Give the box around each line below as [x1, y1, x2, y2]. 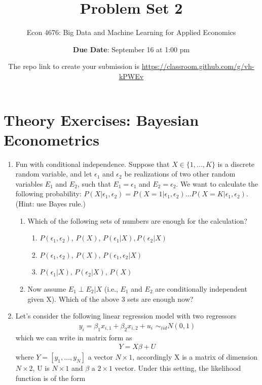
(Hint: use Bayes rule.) [15, 198, 86, 208]
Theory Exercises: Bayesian [4, 109, 199, 130]
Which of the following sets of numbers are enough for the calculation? [27, 215, 247, 226]
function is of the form [15, 372, 86, 383]
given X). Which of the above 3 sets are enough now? [27, 293, 194, 304]
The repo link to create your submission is [8, 61, 139, 72]
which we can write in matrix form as [15, 332, 132, 342]
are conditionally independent [155, 283, 247, 294]
